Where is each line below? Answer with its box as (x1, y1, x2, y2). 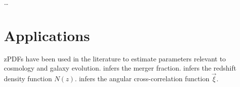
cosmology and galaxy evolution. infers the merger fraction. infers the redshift (4, 63, 237, 73)
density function (4, 73, 52, 84)
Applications (4, 25, 90, 45)
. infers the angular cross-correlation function (75, 73, 210, 84)
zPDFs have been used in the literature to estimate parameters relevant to (4, 53, 226, 63)
